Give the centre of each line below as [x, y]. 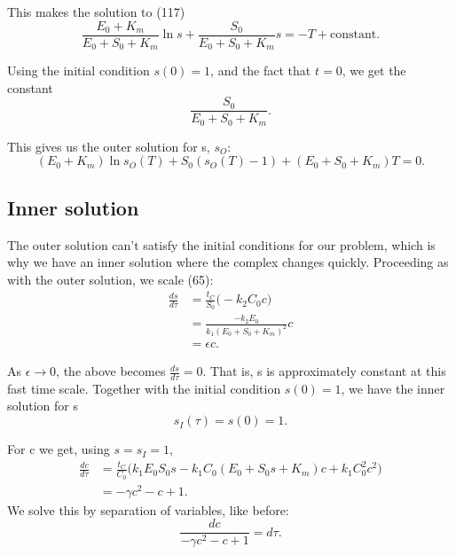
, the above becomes [111, 371]
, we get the [374, 70]
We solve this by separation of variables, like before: [148, 509]
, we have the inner [393, 388]
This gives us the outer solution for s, [109, 146]
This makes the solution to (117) [96, 12]
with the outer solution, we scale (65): [110, 279]
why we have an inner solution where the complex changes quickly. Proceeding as [228, 262]
